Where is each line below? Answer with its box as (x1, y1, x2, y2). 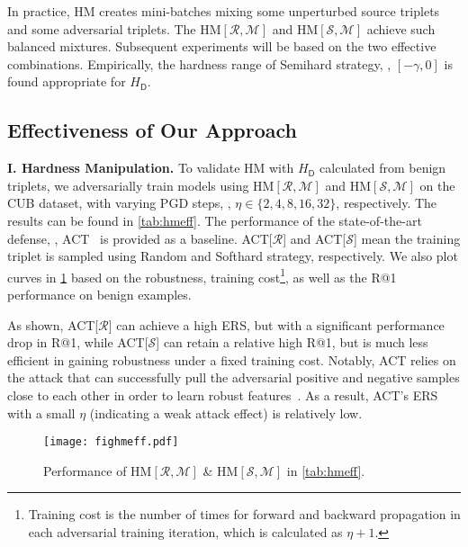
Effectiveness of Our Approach (7, 116, 297, 144)
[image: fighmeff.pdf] (43, 435, 179, 449)
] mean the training (353, 229, 461, 247)
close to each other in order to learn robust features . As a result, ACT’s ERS (7, 385, 438, 404)
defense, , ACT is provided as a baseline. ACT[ (7, 229, 273, 247)
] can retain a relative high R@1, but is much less (156, 333, 428, 352)
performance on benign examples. (7, 284, 192, 303)
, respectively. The (336, 193, 437, 212)
